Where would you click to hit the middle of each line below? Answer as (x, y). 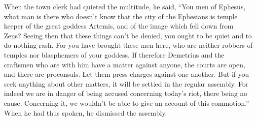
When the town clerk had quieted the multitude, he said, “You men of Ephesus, (125, 6)
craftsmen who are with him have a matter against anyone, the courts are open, (125, 64)
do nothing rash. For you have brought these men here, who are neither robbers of (128, 45)
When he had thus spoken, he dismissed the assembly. (86, 112)
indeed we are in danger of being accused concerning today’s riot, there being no (126, 93)
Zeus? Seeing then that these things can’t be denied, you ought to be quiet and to (128, 35)
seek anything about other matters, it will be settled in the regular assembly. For (126, 83)
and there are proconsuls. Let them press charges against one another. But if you (127, 74)
